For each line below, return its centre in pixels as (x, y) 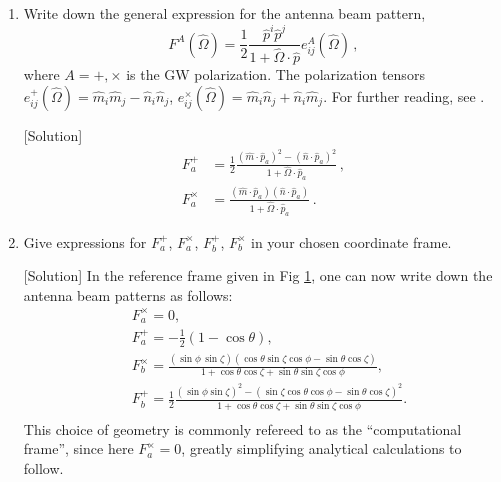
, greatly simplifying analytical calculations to (321, 448)
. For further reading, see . (404, 96)
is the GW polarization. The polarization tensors (275, 74)
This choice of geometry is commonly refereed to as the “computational (242, 428)
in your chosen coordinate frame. (351, 241)
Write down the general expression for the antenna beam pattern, (224, 13)
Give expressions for (85, 241)
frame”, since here (78, 448)
